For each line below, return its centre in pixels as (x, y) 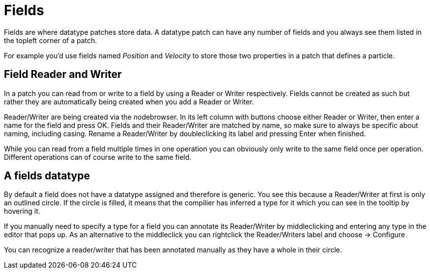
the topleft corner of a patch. (51, 40)
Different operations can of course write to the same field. (98, 157)
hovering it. (22, 211)
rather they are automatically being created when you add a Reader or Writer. (129, 101)
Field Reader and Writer (63, 74)
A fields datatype (47, 176)
